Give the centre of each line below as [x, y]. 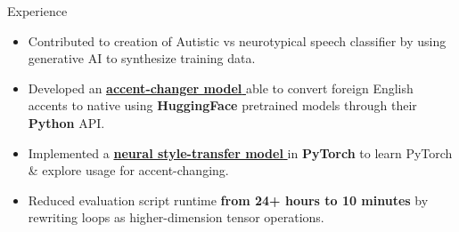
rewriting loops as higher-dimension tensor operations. [176, 217]
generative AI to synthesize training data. [142, 58]
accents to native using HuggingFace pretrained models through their [222, 105]
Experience [37, 11]
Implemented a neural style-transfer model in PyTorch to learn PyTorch [240, 152]
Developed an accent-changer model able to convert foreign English [221, 88]
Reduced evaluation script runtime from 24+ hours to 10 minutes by [228, 200]
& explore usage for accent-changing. [128, 170]
